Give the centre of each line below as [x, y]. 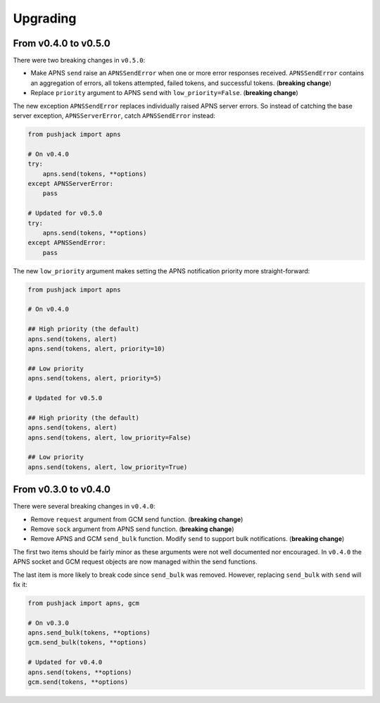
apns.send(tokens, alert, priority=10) [96, 349]
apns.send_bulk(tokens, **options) [89, 633]
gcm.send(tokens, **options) [78, 682]
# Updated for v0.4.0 [65, 662]
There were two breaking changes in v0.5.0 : [79, 61]
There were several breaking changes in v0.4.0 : [84, 506]
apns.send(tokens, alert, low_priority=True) [108, 467]
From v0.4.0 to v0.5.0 [62, 43]
